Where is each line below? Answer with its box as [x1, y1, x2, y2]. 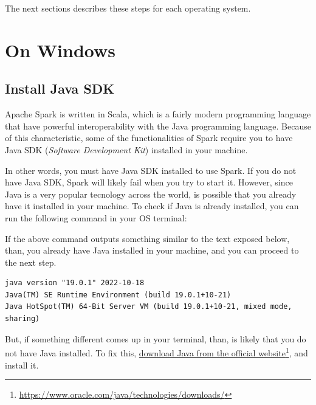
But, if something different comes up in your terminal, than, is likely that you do [5, 332, 306, 345]
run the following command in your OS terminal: [5, 211, 187, 224]
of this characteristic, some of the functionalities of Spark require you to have [5, 131, 293, 144]
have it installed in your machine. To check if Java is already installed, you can [5, 199, 299, 212]
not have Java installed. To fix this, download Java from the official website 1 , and [5, 345, 308, 359]
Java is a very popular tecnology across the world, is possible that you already [5, 187, 297, 200]
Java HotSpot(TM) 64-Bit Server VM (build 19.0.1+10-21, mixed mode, [5, 302, 292, 311]
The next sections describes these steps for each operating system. [5, 2, 251, 14]
